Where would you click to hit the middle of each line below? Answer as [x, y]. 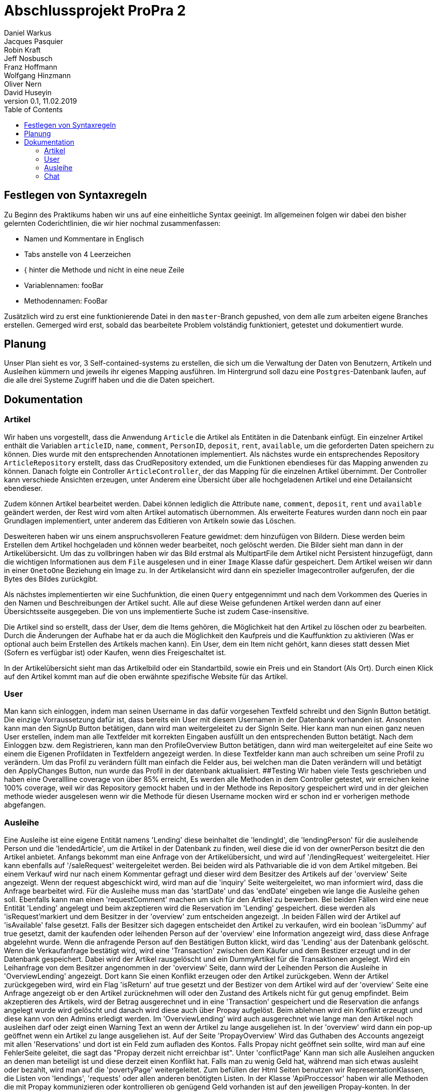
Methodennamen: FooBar [66, 301]
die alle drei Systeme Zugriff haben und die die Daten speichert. [109, 380]
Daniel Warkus [28, 33]
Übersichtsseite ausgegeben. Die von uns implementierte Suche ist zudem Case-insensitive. [157, 611]
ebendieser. [24, 488]
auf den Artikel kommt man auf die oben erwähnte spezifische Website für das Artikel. [146, 676]
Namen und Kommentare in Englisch [84, 238]
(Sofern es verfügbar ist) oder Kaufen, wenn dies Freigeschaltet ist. [115, 652]
